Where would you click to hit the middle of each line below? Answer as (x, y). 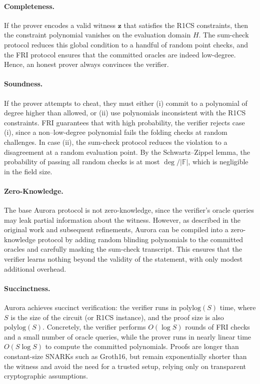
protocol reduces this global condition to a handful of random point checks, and (126, 44)
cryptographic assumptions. (46, 376)
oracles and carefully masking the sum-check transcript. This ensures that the (123, 249)
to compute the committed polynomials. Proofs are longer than (142, 346)
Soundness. (23, 84)
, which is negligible (218, 162)
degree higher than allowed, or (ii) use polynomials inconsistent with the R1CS (125, 113)
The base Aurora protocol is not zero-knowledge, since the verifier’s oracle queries (129, 210)
